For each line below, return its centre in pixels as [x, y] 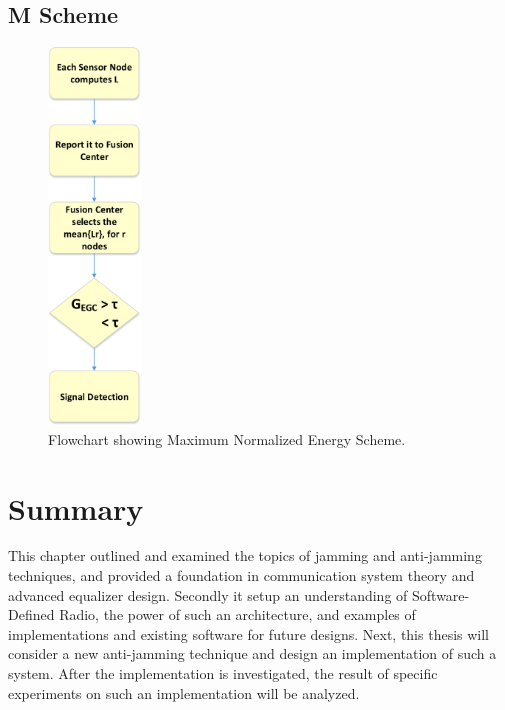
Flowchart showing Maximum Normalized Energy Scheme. [227, 438]
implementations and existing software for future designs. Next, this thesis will [249, 633]
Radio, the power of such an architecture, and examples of [237, 614]
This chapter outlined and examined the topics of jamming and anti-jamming [245, 555]
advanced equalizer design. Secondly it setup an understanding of [208, 594]
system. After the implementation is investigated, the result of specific [223, 673]
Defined [31, 614]
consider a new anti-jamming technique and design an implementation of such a [252, 653]
